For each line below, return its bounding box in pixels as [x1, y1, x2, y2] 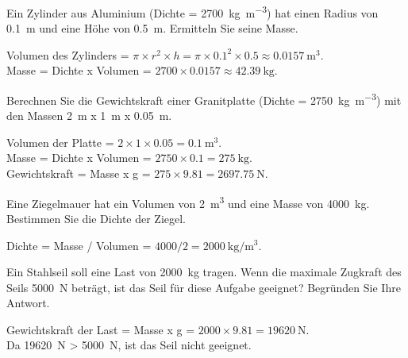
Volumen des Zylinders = [6, 46, 129, 63]
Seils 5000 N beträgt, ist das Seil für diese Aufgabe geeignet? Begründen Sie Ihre [6, 279, 401, 295]
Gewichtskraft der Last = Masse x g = [6, 321, 195, 337]
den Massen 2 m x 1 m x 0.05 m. [6, 107, 172, 124]
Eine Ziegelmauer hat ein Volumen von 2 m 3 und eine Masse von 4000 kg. [6, 192, 370, 211]
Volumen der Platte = [6, 133, 114, 150]
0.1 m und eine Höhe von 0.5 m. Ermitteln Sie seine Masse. [6, 20, 298, 37]
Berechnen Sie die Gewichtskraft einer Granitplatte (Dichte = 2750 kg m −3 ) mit [6, 90, 402, 108]
